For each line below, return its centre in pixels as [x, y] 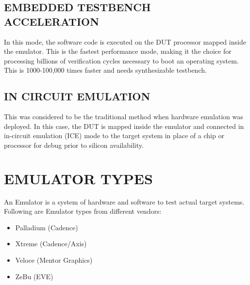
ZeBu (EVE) [34, 276]
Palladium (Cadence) [47, 227]
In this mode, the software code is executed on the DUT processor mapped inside [125, 41]
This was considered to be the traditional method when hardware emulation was [124, 117]
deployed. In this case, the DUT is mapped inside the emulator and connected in [124, 126]
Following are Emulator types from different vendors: [83, 211]
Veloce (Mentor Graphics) [54, 260]
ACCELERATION [52, 21]
